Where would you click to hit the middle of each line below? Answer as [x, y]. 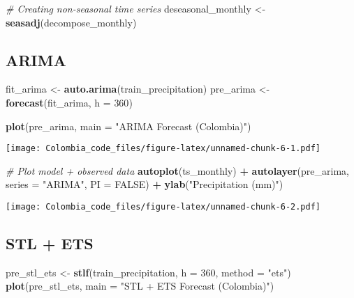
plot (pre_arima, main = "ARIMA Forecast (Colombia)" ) [128, 126]
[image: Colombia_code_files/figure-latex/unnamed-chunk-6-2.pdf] [163, 207]
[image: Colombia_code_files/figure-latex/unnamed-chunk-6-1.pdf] [163, 149]
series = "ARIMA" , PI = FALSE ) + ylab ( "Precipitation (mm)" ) [145, 184]
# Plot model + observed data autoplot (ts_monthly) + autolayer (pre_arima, [177, 170]
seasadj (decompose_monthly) [71, 22]
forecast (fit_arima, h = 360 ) [69, 102]
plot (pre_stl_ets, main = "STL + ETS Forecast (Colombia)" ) [140, 286]
